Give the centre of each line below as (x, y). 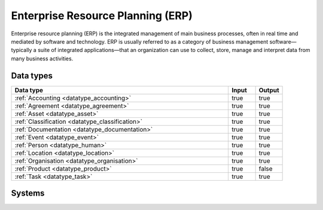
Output (269, 90)
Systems (28, 194)
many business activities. (42, 58)
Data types (32, 76)
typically (22, 50)
